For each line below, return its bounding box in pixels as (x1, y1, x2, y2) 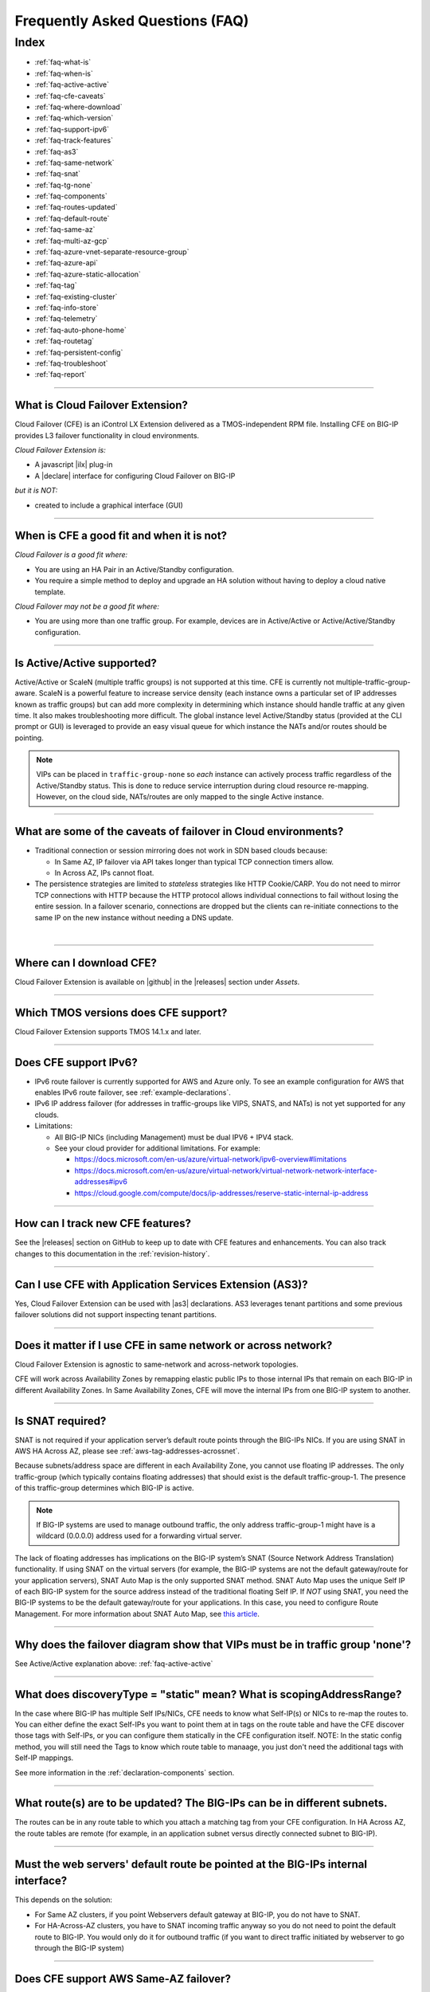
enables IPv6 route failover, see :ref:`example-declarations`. (34, 1088, 231, 1097)
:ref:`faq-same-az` (34, 225, 96, 234)
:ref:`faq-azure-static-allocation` (34, 269, 141, 279)
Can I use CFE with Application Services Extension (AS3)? (14, 1277, 308, 1291)
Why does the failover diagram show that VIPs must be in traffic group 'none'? (14, 1637, 412, 1651)
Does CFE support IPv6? (14, 1056, 139, 1069)
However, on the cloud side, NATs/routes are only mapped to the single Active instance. (36, 792, 324, 802)
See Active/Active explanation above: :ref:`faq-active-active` (14, 1658, 213, 1668)
